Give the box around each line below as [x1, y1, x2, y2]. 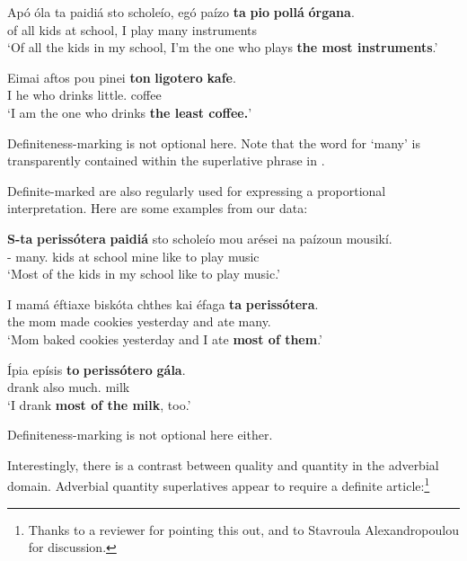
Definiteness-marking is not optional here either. [7, 425, 273, 444]
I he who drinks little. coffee [7, 85, 162, 104]
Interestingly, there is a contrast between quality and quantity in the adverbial [7, 455, 439, 474]
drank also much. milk [7, 378, 130, 396]
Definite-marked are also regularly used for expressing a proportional [7, 181, 386, 200]
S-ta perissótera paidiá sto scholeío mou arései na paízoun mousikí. [7, 228, 392, 247]
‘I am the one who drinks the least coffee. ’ [7, 102, 252, 121]
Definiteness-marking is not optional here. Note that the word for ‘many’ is [7, 133, 420, 152]
